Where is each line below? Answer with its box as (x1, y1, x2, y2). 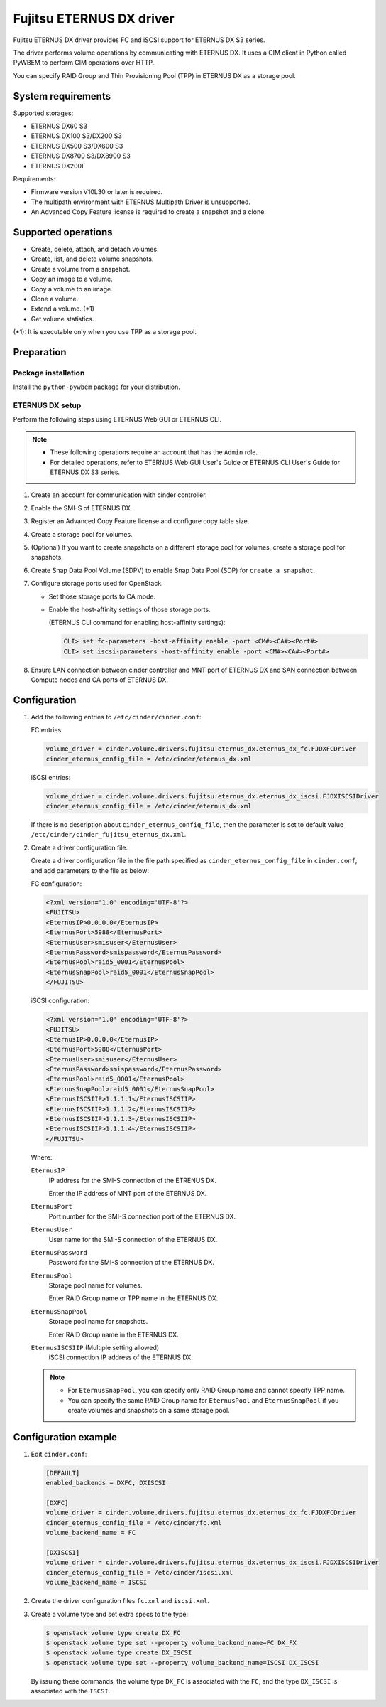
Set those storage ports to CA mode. (48, 592, 156, 601)
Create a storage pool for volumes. (31, 530, 133, 538)
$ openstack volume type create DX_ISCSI (45, 1649, 192, 1657)
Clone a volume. (31, 295, 79, 303)
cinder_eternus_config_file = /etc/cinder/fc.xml (45, 1519, 222, 1526)
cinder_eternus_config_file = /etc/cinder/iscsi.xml (45, 1568, 233, 1576)
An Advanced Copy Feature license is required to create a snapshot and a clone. (31, 208, 266, 216)
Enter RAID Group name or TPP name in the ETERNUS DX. (48, 1294, 219, 1302)
